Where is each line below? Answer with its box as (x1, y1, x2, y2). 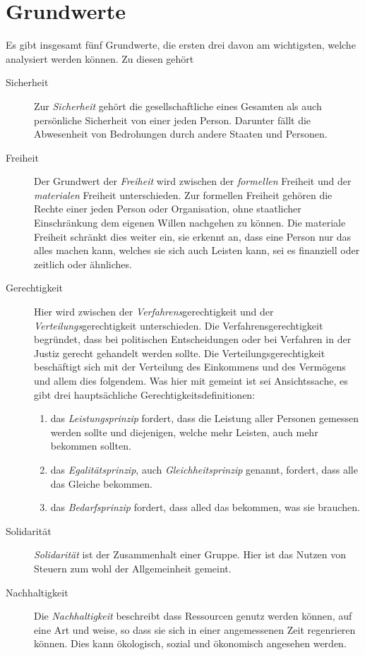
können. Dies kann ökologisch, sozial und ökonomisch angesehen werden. (34, 636, 347, 651)
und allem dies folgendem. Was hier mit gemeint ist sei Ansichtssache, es (34, 373, 348, 387)
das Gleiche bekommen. (50, 476, 152, 491)
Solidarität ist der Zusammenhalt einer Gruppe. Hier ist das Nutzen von (34, 547, 347, 562)
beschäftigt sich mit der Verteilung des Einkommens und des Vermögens (34, 359, 346, 374)
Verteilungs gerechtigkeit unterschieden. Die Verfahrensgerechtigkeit (34, 318, 323, 332)
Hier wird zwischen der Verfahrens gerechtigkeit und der (34, 304, 274, 319)
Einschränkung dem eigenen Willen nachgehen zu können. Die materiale (34, 215, 346, 230)
